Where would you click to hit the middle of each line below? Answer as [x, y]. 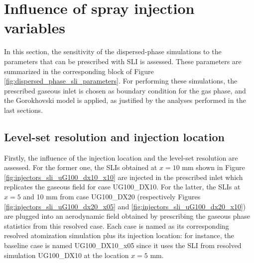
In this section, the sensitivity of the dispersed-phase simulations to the [113, 51]
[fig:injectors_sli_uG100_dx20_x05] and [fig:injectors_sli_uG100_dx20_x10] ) [125, 206]
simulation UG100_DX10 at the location [66, 255]
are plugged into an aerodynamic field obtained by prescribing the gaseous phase [127, 216]
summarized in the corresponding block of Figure [79, 71]
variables [35, 28]
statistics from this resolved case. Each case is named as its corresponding [117, 225]
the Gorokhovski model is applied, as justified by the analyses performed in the [125, 100]
